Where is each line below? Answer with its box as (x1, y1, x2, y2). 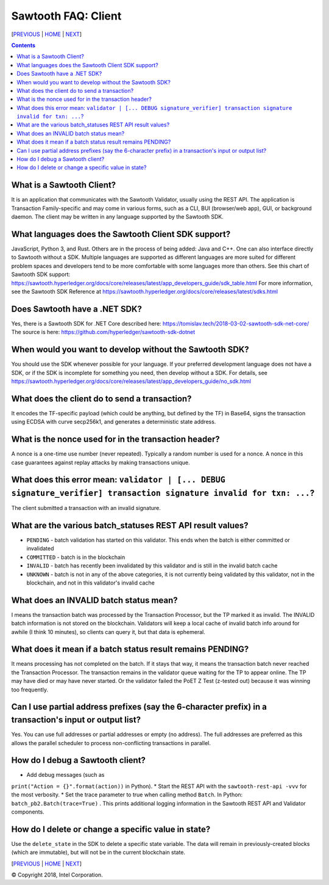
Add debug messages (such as (26, 771, 105, 779)
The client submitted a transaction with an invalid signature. (11, 504, 161, 512)
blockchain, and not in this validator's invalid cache (26, 579, 155, 586)
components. (11, 808, 45, 815)
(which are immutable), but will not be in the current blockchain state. (11, 849, 186, 856)
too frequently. (11, 686, 49, 693)
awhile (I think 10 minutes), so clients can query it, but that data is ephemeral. (11, 628, 205, 635)
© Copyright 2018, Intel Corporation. (11, 871, 103, 879)
